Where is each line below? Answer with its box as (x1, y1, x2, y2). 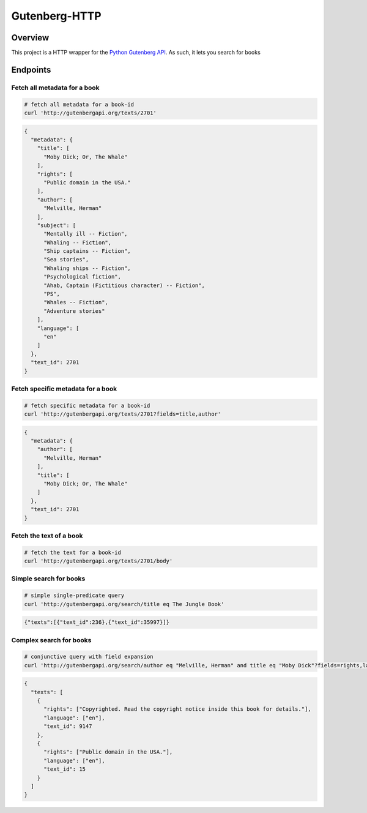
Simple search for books (11, 574, 86, 583)
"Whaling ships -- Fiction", (43, 264, 131, 272)
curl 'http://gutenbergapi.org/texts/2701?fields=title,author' (24, 411, 221, 418)
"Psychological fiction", (43, 273, 122, 280)
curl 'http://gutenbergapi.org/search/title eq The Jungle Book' (24, 601, 224, 607)
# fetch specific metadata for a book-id (24, 402, 150, 409)
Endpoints (11, 64, 51, 75)
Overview (11, 32, 50, 43)
